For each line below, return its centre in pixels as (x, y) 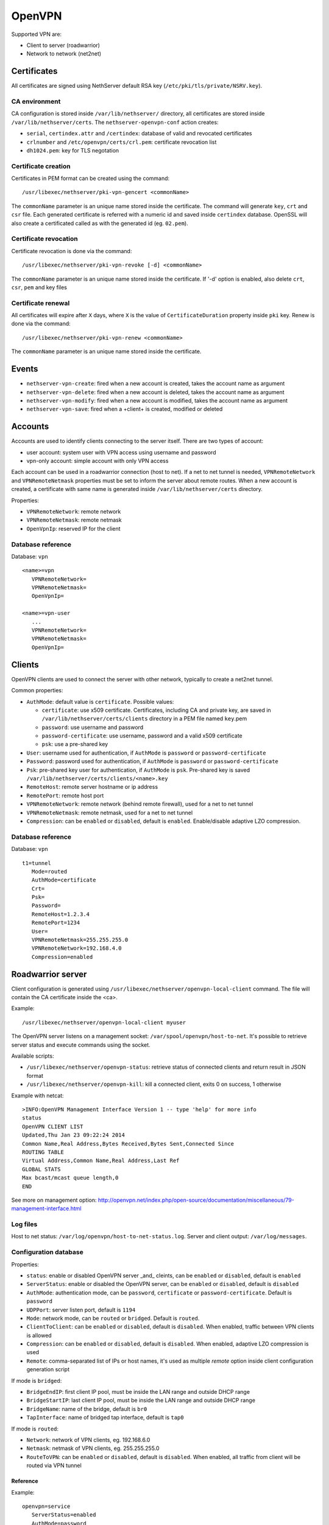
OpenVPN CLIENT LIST (53, 1126)
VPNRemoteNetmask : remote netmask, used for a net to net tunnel (110, 813)
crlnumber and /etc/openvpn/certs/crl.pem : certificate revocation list (122, 142)
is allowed (39, 1335)
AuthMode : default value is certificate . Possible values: (100, 701)
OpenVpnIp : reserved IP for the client (74, 528)
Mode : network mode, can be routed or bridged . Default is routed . (113, 1318)
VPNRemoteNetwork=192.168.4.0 (76, 948)
